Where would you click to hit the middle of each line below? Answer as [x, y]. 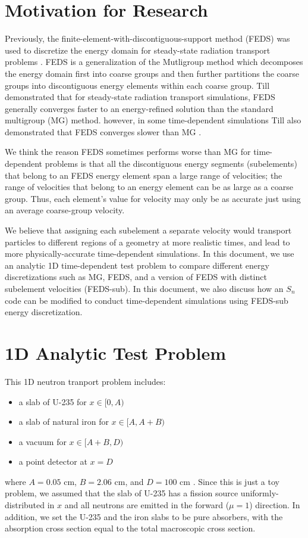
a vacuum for [43, 441]
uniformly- [260, 493]
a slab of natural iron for [64, 422]
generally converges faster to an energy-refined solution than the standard [139, 108]
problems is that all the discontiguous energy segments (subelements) [171, 164]
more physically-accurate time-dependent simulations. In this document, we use [150, 254]
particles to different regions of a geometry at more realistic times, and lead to [147, 242]
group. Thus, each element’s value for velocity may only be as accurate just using [153, 198]
